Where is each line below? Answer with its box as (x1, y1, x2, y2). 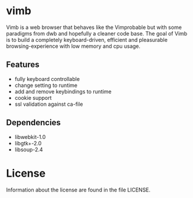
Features (6, 60, 40, 70)
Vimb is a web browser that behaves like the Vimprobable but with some (6, 24, 182, 31)
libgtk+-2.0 (14, 139, 42, 147)
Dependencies (6, 118, 61, 128)
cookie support (14, 94, 52, 101)
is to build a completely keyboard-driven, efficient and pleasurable (6, 36, 168, 43)
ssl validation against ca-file (14, 100, 83, 108)
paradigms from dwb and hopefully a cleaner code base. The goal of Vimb (6, 30, 188, 37)
